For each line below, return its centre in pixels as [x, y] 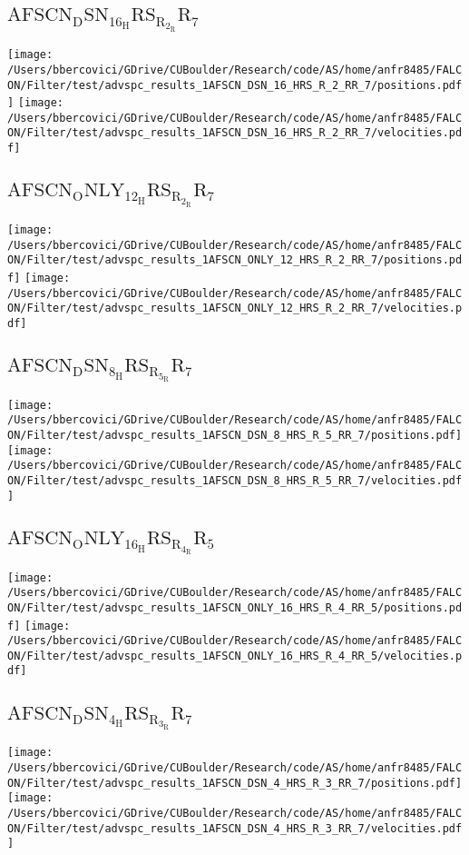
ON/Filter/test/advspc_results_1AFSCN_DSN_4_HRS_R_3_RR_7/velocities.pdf [235, 828]
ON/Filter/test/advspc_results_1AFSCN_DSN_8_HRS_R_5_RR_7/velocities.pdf [235, 481]
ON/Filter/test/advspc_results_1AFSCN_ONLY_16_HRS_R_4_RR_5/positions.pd [235, 607]
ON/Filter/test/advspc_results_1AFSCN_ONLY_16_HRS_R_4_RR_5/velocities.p [235, 656]
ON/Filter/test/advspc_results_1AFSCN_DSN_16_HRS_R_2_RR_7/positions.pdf [235, 85]
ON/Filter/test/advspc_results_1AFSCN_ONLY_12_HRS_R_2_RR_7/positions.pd [235, 260]
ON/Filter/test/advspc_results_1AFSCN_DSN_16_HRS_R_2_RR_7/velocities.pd [235, 133]
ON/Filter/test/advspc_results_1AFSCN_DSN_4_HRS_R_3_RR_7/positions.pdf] [235, 783]
